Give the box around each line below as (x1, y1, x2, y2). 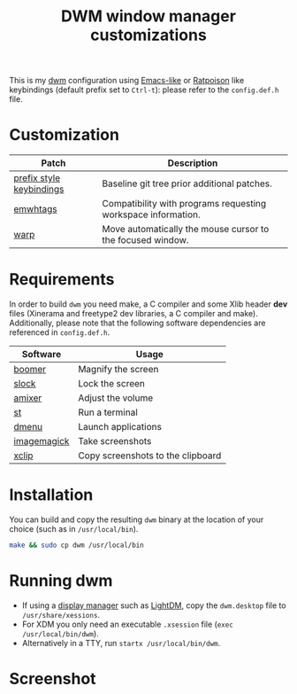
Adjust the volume (78, 392, 154, 404)
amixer (13, 392, 42, 404)
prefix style (13, 172, 60, 184)
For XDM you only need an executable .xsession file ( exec (21, 619, 234, 629)
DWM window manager (60, 6, 237, 27)
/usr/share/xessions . (21, 609, 100, 620)
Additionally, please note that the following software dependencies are (9, 317, 266, 329)
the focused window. (102, 234, 189, 246)
